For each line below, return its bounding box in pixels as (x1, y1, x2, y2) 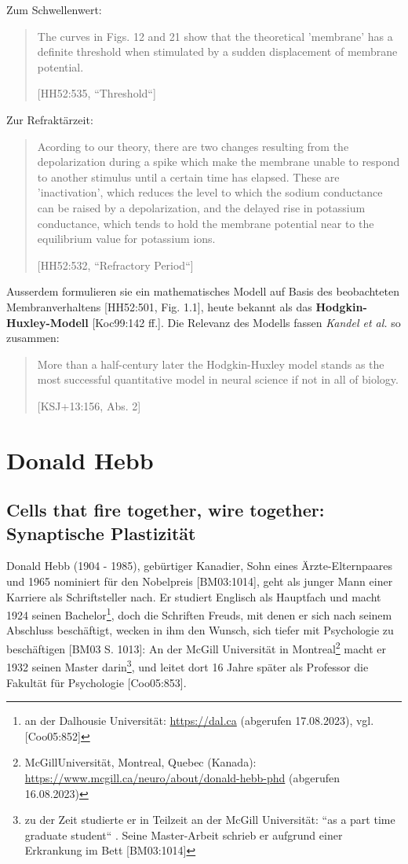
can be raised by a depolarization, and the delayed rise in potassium (37, 199, 366, 215)
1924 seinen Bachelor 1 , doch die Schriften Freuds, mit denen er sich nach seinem (6, 605, 392, 623)
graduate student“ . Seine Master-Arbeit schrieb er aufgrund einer (24, 826, 343, 843)
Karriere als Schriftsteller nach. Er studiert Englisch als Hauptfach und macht (6, 588, 381, 605)
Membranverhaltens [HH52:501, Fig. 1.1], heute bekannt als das (6, 298, 312, 314)
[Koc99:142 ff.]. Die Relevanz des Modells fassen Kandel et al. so (92, 314, 401, 330)
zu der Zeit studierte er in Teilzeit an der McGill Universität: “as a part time (24, 811, 395, 828)
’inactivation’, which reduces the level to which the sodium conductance (37, 184, 383, 200)
